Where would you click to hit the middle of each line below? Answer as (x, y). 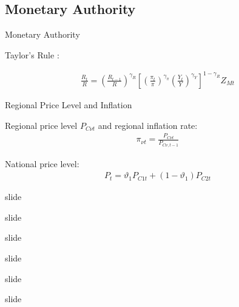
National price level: (42, 163)
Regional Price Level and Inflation (69, 104)
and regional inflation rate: (148, 125)
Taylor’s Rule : (32, 54)
